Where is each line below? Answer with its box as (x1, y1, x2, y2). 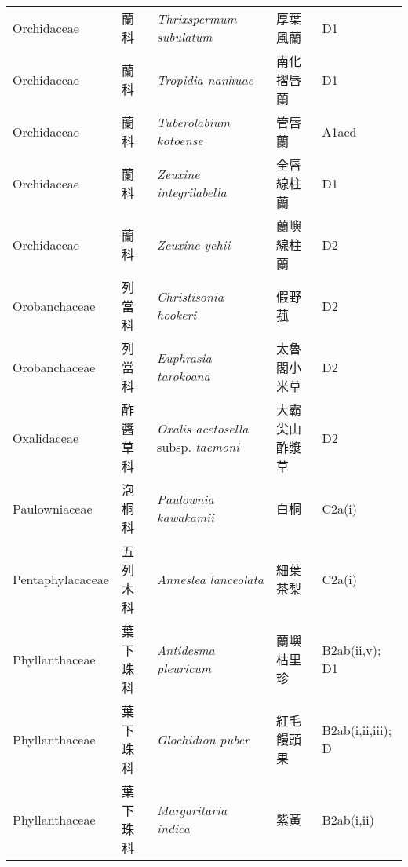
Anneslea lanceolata (157, 569, 264, 588)
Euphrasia (157, 349, 212, 367)
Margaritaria (157, 801, 228, 819)
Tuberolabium (157, 113, 231, 131)
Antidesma (157, 641, 215, 659)
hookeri (157, 305, 197, 324)
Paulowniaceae (13, 499, 93, 518)
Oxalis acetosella (157, 419, 249, 437)
